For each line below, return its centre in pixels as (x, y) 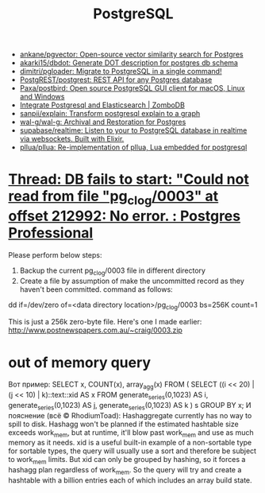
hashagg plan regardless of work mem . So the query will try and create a (125, 471)
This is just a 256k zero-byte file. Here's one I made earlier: (105, 322)
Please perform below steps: (55, 254)
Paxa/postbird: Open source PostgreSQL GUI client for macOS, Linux (132, 88)
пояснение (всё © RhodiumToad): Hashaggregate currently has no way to (130, 415)
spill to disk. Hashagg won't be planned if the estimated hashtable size (124, 424)
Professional (51, 233)
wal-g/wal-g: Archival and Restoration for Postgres (103, 122)
